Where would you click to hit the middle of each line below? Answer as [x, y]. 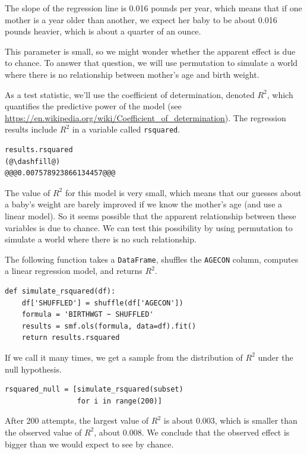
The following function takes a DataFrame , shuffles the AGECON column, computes [152, 259]
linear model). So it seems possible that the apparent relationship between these [151, 215]
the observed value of [43, 432]
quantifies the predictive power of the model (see [93, 106]
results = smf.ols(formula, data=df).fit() [109, 326]
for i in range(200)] [119, 401]
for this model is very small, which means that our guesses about [183, 192]
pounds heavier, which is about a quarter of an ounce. [103, 31]
